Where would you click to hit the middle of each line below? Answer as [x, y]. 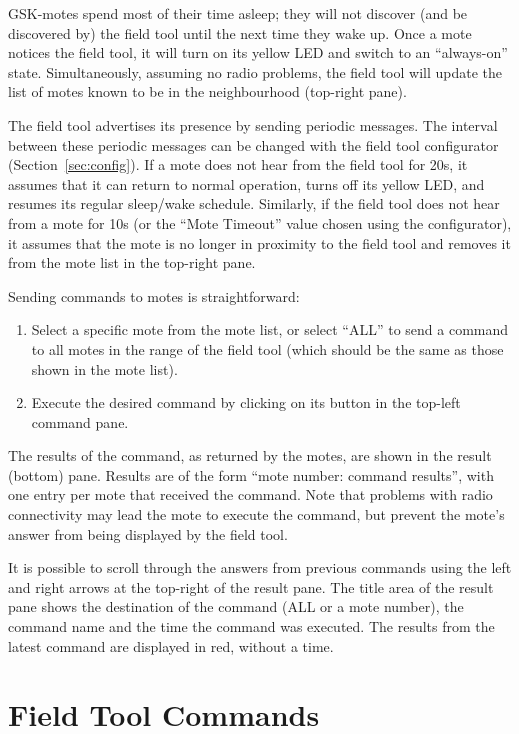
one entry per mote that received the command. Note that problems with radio [250, 494]
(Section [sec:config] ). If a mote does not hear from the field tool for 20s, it [238, 164]
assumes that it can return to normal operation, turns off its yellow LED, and [246, 183]
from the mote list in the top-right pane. [132, 262]
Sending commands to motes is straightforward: [154, 295]
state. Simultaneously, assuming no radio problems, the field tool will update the [255, 71]
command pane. [80, 421]
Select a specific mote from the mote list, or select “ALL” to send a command [270, 329]
